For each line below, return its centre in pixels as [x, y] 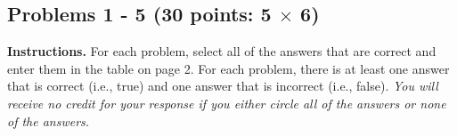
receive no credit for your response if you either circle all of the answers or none [227, 103]
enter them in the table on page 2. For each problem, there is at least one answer [228, 68]
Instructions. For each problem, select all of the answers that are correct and [222, 51]
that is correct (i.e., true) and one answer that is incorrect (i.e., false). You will [223, 86]
